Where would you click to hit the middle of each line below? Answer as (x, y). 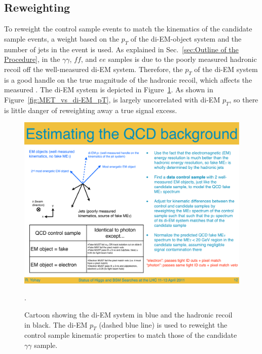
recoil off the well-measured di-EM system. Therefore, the (93, 69)
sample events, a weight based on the (62, 38)
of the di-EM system (226, 69)
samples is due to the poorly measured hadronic (182, 59)
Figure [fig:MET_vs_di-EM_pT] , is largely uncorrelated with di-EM (112, 99)
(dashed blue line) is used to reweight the (163, 324)
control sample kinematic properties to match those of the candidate (131, 335)
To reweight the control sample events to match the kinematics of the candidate (128, 29)
